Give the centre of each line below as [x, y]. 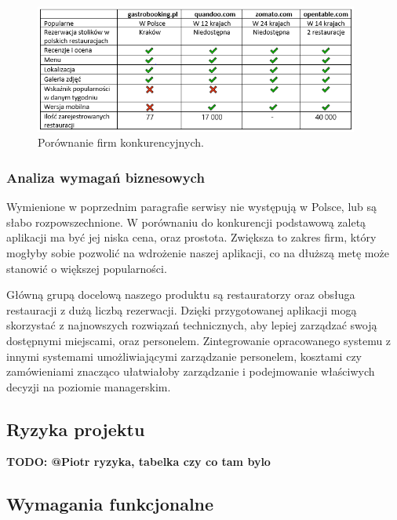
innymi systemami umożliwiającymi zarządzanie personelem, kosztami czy [184, 356]
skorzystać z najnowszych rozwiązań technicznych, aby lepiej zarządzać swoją [192, 325]
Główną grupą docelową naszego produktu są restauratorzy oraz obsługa [181, 295]
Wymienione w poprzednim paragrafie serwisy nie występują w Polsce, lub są [192, 207]
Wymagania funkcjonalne [110, 504]
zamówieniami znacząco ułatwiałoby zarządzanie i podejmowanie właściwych [191, 371]
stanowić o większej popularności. [87, 268]
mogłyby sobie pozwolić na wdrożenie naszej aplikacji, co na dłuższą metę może [198, 252]
